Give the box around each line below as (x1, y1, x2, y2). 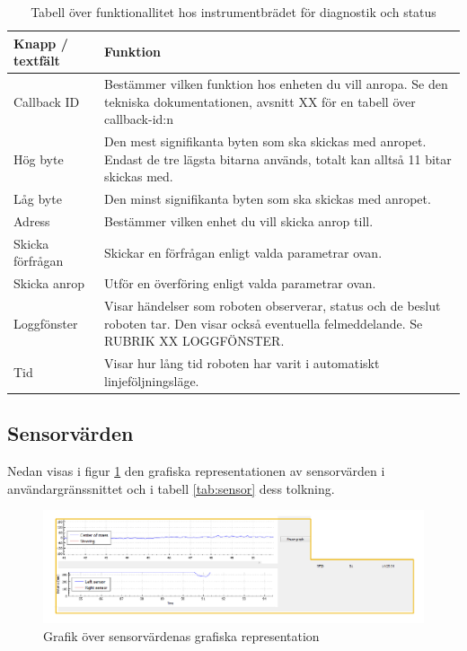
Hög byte (13, 149, 64, 168)
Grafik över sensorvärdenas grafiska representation (43, 627, 320, 646)
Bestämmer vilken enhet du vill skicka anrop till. (103, 211, 374, 230)
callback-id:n (103, 110, 173, 128)
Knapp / (13, 33, 68, 52)
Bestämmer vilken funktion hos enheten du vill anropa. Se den (103, 75, 448, 93)
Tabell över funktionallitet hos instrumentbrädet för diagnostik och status (31, 3, 436, 21)
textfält (13, 51, 60, 70)
